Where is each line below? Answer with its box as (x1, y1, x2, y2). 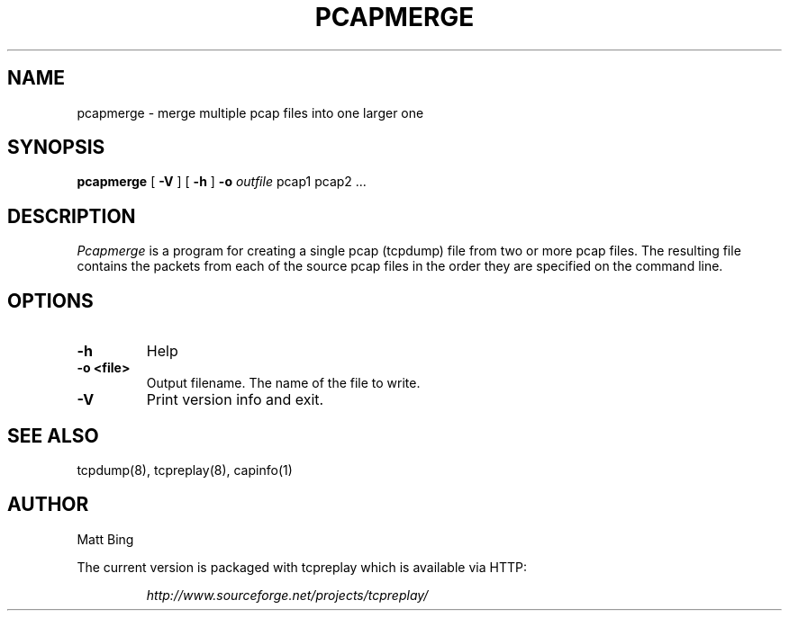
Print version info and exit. (146, 390, 324, 409)
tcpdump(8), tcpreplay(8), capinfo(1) (77, 461, 293, 478)
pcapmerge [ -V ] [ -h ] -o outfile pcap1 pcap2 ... (77, 174, 367, 190)
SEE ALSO (7, 424, 99, 447)
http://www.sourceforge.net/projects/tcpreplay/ (146, 587, 429, 603)
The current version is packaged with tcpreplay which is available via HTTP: (77, 559, 527, 575)
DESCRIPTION (7, 204, 136, 228)
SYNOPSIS (7, 136, 105, 159)
